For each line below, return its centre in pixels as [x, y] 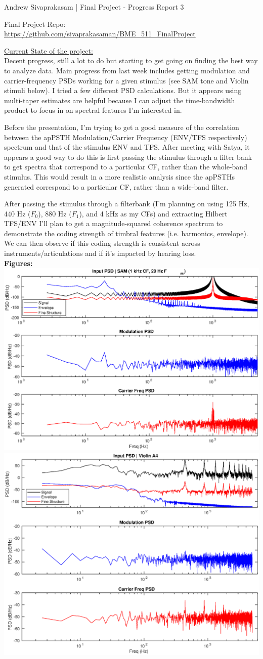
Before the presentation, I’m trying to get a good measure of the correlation [122, 127]
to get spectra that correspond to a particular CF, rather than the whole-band [126, 167]
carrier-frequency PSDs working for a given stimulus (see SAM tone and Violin [126, 80]
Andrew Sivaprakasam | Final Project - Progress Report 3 [94, 7]
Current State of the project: [49, 50]
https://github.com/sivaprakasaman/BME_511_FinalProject [100, 34]
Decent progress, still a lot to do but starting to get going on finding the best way [131, 60]
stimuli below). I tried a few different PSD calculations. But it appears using [123, 90]
